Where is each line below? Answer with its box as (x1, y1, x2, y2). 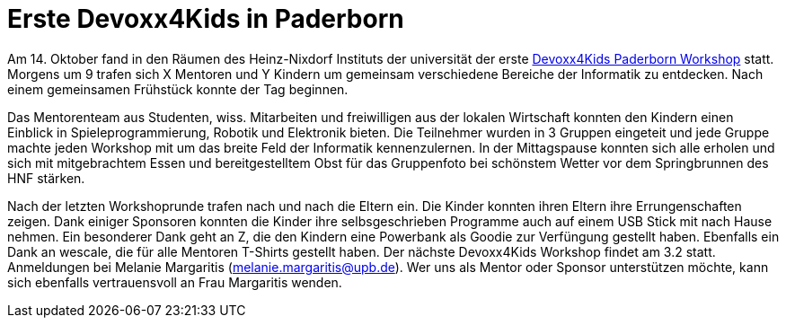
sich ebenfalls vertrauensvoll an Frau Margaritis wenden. (7, 274, 342, 290)
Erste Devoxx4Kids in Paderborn (7, 4, 404, 34)
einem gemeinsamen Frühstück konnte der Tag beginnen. (7, 81, 349, 97)
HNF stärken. (7, 170, 85, 186)
